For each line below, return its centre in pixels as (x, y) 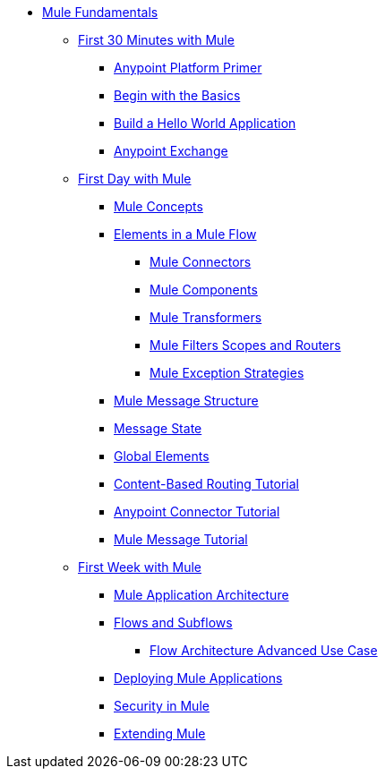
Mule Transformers (206, 317)
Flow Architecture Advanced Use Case (264, 650)
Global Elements (162, 456)
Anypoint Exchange (171, 151)
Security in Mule (162, 706)
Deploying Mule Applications (198, 678)
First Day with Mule (135, 179)
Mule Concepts (158, 206)
